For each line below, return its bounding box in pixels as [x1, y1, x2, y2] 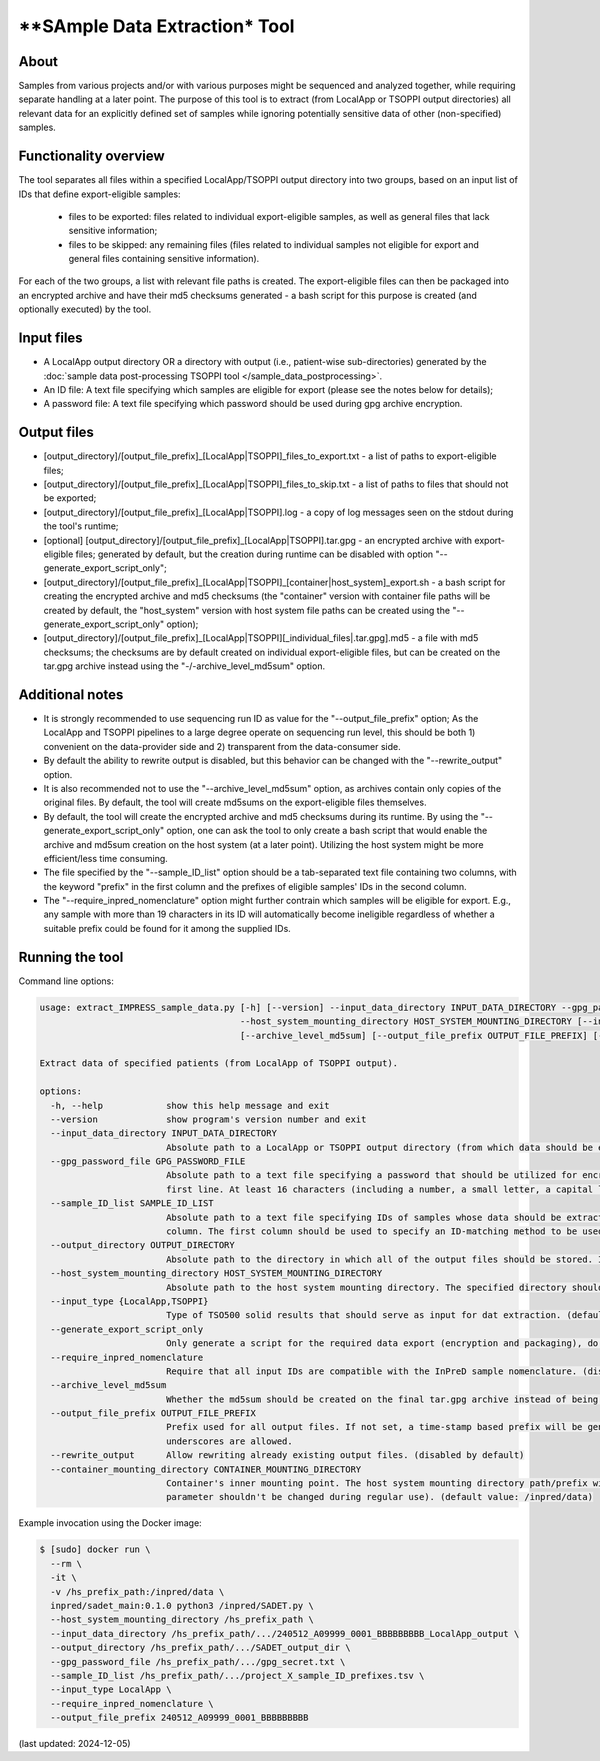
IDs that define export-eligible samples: [18, 188, 181, 200]
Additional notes [18, 686, 124, 703]
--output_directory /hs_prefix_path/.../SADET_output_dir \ [50, 1642, 351, 1654]
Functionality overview [18, 148, 165, 165]
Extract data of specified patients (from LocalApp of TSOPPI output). [39, 1058, 399, 1069]
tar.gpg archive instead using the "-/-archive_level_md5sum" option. [43, 660, 325, 672]
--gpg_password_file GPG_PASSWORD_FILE [50, 1156, 246, 1167]
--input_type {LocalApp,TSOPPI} [50, 1295, 209, 1307]
